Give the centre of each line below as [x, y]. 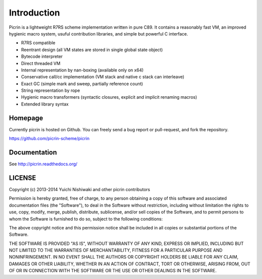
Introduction [34, 13]
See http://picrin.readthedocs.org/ [43, 164]
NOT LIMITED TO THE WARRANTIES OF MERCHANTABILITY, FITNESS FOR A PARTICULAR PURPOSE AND [116, 250]
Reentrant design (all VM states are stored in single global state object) [92, 50]
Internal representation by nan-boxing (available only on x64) [82, 70]
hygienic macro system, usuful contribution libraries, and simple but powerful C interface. [98, 34]
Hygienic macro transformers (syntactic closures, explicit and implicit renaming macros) [109, 97]
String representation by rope [50, 90]
